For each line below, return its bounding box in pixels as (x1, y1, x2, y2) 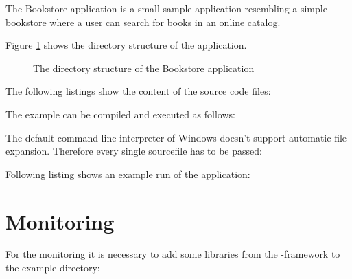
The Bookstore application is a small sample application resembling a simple (5, 1, 327, 15)
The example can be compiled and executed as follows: (5, 107, 235, 121)
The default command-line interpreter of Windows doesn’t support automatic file (5, 130, 347, 144)
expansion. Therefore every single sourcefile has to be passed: (5, 144, 262, 158)
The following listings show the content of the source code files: (5, 84, 271, 98)
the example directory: (5, 260, 100, 275)
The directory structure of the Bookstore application (33, 60, 255, 75)
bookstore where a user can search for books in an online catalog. (5, 14, 281, 29)
